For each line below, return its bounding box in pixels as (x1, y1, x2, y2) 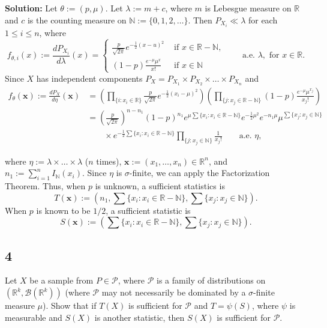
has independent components (36, 71, 143, 84)
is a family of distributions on (157, 274, 266, 287)
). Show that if (43, 299, 97, 312)
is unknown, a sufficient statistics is (95, 180, 225, 192)
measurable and (5, 311, 62, 323)
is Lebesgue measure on (205, 2, 292, 14)
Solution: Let (5, 2, 58, 14)
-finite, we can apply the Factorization (129, 166, 270, 179)
